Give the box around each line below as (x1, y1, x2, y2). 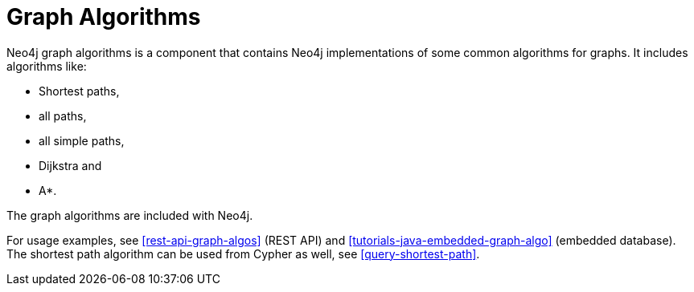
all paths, (39, 108, 87, 123)
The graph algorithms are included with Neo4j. (6, 208, 253, 222)
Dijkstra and (39, 158, 102, 172)
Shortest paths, (39, 83, 120, 98)
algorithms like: (6, 59, 87, 73)
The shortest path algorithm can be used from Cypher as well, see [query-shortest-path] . (6, 246, 480, 261)
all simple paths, (39, 133, 125, 148)
